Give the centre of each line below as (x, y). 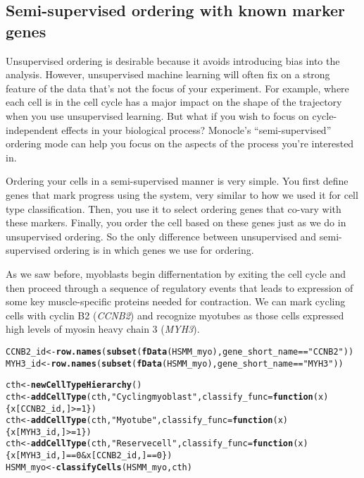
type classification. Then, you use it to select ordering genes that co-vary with (174, 208)
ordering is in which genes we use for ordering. (154, 250)
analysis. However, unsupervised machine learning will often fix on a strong (168, 74)
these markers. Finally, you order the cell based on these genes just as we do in (176, 222)
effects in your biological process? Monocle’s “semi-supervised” (196, 129)
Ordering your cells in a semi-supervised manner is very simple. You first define (177, 181)
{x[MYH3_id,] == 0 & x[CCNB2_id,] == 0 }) (89, 456)
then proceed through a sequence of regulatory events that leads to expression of (180, 287)
